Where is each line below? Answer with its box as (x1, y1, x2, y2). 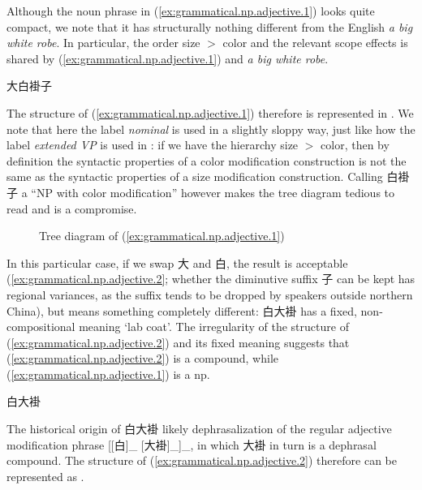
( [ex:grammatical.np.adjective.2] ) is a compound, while (6, 350, 278, 367)
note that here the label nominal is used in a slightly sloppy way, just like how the (6, 120, 416, 137)
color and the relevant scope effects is (222, 34, 408, 51)
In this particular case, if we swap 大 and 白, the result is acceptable (6, 254, 348, 271)
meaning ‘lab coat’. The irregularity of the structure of (79, 318, 349, 335)
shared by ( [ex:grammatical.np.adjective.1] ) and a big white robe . (6, 49, 329, 67)
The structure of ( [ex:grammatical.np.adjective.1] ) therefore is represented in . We (6, 104, 414, 121)
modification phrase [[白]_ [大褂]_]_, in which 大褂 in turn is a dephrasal (6, 436, 377, 453)
